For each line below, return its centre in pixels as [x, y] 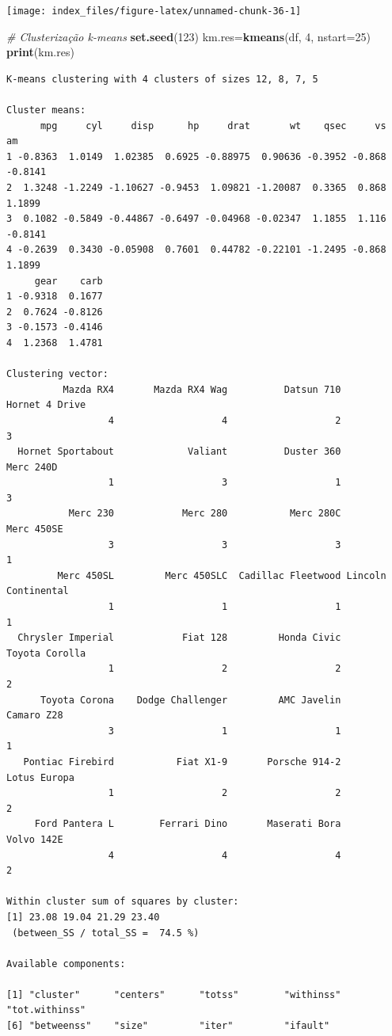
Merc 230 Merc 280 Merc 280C [205, 514]
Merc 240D [32, 467]
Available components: [66, 964]
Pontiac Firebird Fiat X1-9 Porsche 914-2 [182, 762]
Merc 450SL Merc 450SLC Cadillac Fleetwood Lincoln [222, 575]
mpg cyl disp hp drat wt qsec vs [213, 126]
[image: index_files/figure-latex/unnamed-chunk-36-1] [154, 11]
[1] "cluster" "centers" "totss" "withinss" [174, 994]
